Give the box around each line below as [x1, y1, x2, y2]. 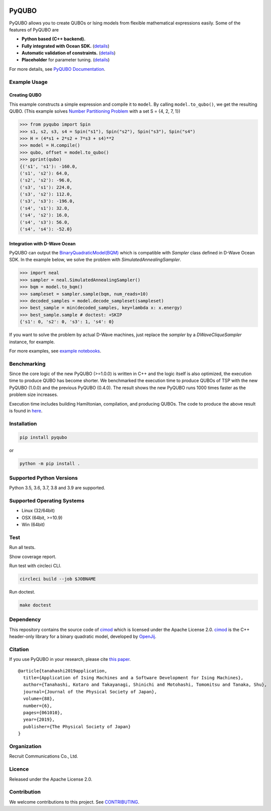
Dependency [9, 616, 41, 623]
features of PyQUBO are [9, 26, 59, 32]
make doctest [19, 603, 52, 608]
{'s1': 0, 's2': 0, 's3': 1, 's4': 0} [19, 319, 114, 325]
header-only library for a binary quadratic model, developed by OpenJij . [9, 633, 157, 639]
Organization [9, 743, 42, 750]
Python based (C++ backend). [21, 36, 86, 42]
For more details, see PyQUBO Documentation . [9, 66, 105, 72]
